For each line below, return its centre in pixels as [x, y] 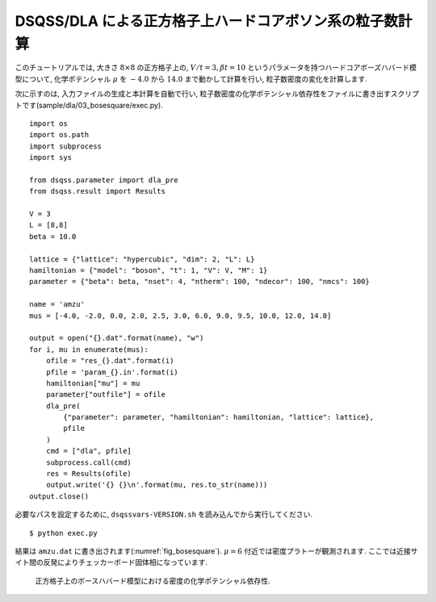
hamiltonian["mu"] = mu [93, 383]
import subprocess [66, 146]
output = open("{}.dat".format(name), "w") [117, 338]
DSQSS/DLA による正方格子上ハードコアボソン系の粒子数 [207, 21]
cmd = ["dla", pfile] [89, 451]
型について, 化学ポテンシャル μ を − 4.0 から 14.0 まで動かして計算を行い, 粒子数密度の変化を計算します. [191, 79]
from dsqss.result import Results [97, 191]
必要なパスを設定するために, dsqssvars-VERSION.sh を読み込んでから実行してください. [163, 514]
